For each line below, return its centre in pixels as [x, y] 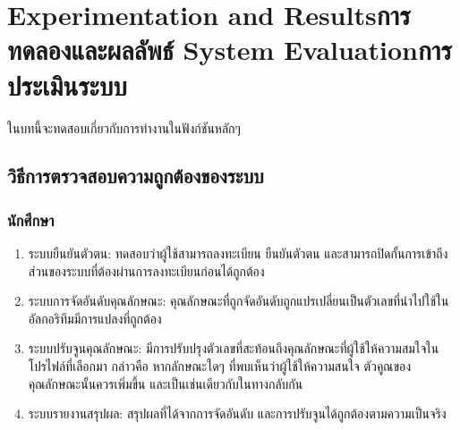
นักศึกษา [31, 219]
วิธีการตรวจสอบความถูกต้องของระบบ [136, 176]
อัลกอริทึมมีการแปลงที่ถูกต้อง [95, 318]
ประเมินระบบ [67, 84]
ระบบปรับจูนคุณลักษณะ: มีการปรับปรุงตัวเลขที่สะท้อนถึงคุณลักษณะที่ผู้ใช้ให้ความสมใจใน [234, 348]
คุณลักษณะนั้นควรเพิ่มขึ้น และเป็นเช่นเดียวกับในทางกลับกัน [166, 383]
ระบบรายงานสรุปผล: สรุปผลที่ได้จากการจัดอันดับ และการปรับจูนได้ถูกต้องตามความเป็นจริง [237, 413]
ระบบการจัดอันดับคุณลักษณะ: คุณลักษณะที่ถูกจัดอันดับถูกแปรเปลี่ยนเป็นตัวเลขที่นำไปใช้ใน [239, 301]
